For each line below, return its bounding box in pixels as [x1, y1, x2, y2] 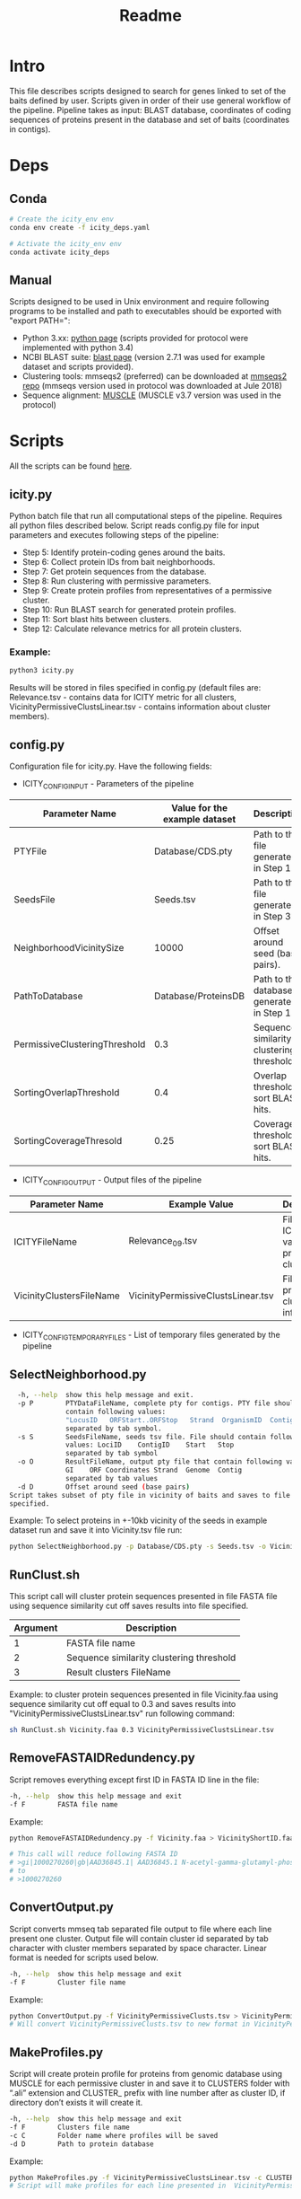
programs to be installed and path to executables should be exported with [9, 306, 282, 317]
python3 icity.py [9, 666, 74, 675]
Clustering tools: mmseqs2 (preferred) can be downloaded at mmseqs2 [21, 371, 288, 382]
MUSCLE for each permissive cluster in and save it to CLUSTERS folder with [9, 2078, 290, 2089]
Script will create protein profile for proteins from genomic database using [9, 2069, 283, 2080]
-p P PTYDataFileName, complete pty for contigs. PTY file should [17, 1399, 298, 1408]
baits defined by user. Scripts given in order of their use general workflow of [9, 95, 291, 106]
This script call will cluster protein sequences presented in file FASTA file [9, 1591, 278, 1602]
